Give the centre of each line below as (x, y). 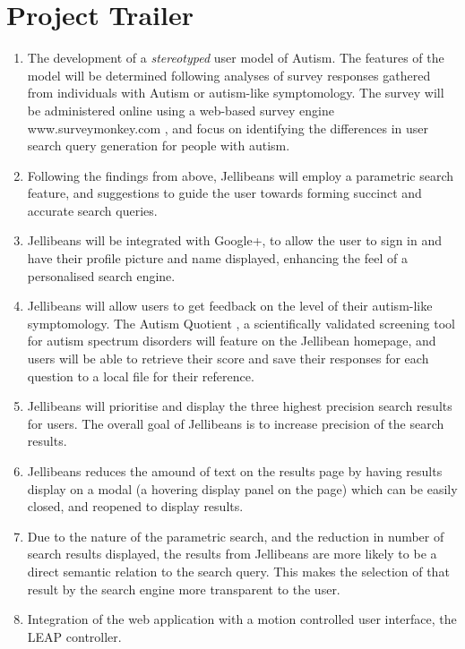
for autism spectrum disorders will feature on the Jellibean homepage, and (232, 341)
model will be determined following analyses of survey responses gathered (229, 75)
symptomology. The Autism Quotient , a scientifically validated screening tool (241, 323)
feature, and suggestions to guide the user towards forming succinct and (224, 193)
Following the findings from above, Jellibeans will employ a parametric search (241, 175)
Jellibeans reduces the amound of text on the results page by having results (235, 471)
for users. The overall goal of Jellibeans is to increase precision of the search (236, 423)
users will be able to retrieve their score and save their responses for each (228, 359)
